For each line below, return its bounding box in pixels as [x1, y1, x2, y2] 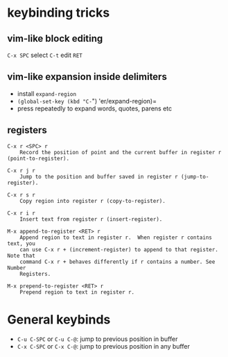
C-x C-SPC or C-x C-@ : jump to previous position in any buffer [17, 342, 191, 350]
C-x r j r [7, 167, 36, 174]
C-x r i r [7, 210, 36, 217]
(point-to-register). [7, 155, 70, 162]
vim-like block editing [7, 33, 103, 44]
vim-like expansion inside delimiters [7, 71, 168, 83]
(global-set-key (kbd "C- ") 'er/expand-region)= [17, 97, 157, 105]
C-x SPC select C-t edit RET [7, 51, 83, 59]
